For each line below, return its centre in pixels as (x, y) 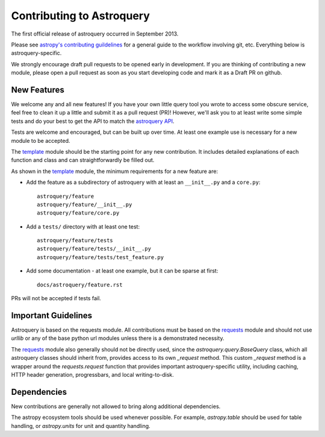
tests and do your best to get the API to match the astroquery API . (93, 121)
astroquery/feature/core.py (78, 213)
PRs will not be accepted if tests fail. (56, 298)
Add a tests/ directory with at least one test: (83, 227)
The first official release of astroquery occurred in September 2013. (95, 34)
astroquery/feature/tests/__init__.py (94, 249)
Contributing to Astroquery (81, 16)
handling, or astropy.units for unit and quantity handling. (81, 426)
